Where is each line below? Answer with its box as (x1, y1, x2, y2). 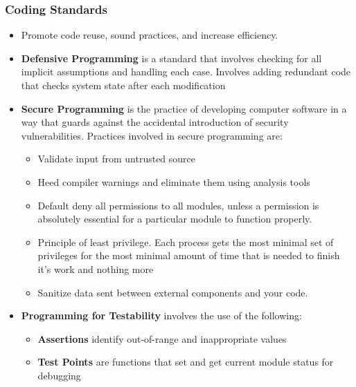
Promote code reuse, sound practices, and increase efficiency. (21, 28, 278, 42)
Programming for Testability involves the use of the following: (21, 308, 302, 323)
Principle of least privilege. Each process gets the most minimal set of (37, 234, 334, 249)
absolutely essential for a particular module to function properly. (37, 211, 312, 226)
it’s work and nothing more (37, 261, 154, 276)
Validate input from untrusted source (37, 151, 196, 166)
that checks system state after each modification (21, 78, 226, 92)
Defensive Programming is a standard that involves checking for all (21, 50, 322, 65)
